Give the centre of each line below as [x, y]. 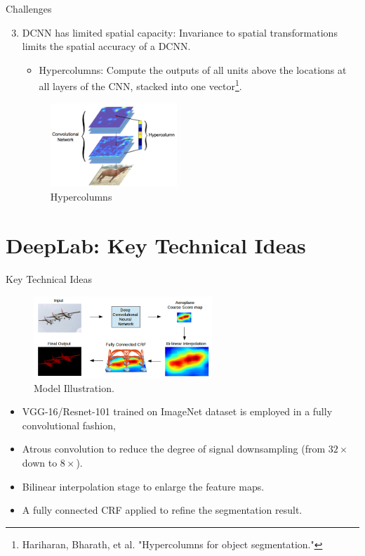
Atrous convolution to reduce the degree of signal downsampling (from [174, 449]
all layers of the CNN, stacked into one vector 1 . [140, 85]
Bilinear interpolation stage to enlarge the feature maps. [143, 486]
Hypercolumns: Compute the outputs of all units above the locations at [193, 69]
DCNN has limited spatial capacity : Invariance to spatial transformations [180, 32]
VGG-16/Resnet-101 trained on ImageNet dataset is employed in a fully [177, 411]
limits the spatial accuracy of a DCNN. [106, 46]
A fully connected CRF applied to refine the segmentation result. [162, 510]
